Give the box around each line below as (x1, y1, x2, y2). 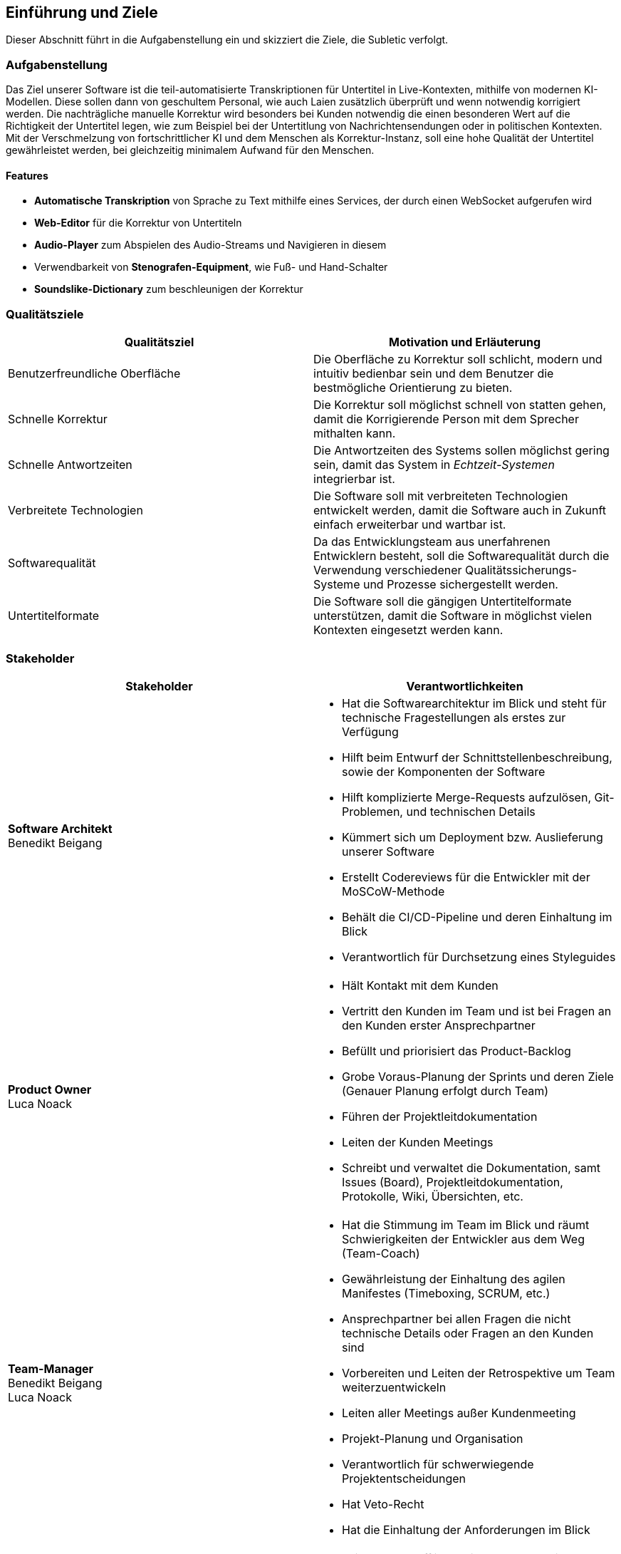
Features (6, 169, 48, 182)
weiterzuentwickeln (342, 1379, 447, 1394)
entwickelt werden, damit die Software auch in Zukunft (313, 503, 607, 518)
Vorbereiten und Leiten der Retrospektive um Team (342, 1365, 615, 1380)
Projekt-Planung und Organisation (342, 1431, 523, 1446)
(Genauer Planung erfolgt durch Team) (342, 1083, 549, 1098)
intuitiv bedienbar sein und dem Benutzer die (313, 366, 554, 381)
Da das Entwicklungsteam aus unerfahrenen (313, 534, 550, 549)
